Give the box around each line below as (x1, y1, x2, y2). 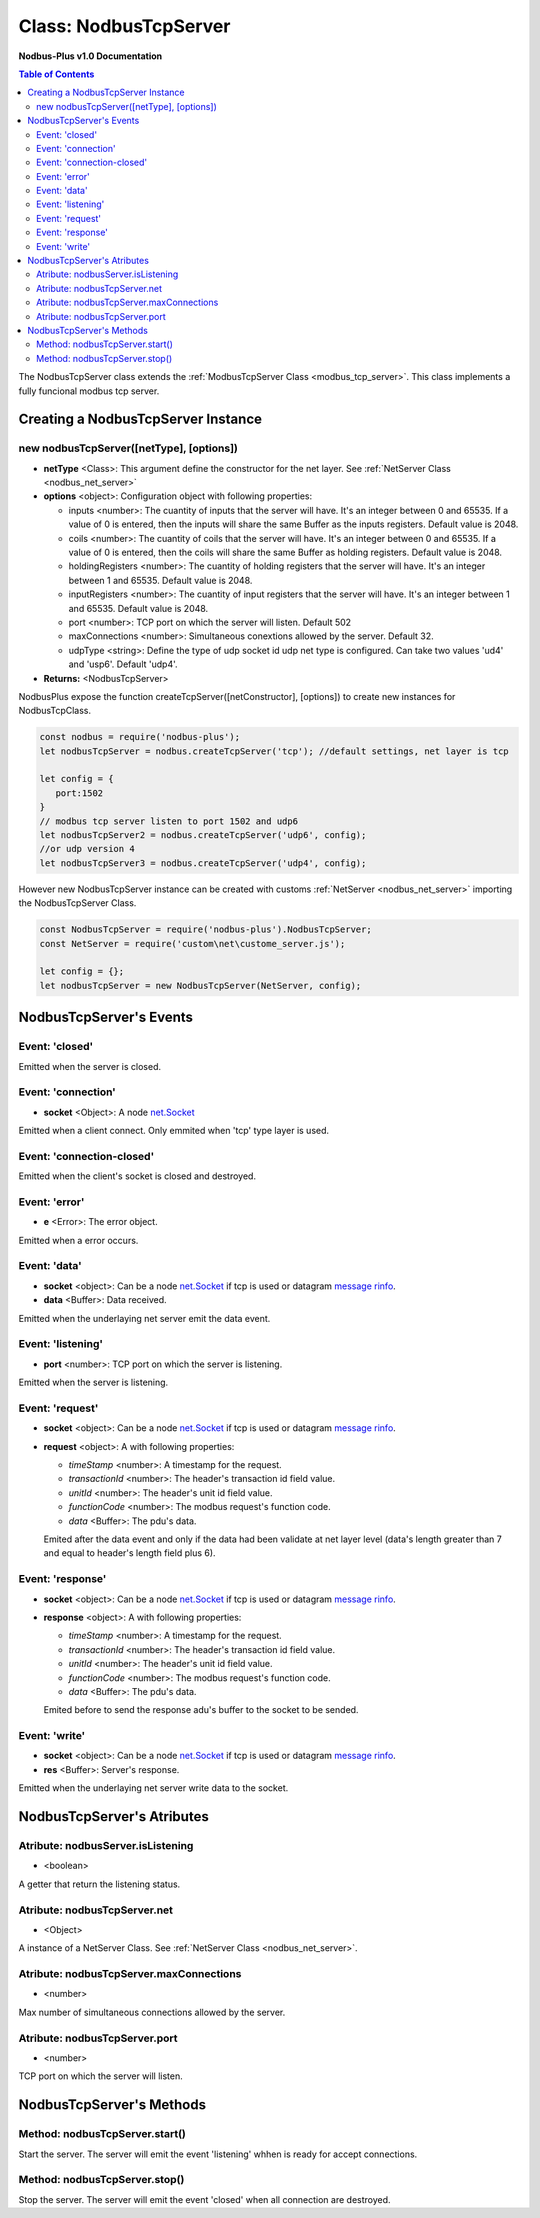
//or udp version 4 (39, 843, 135, 855)
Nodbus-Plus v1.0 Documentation (18, 50, 163, 62)
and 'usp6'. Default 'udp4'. (68, 658, 179, 670)
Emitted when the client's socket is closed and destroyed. (18, 1170, 257, 1182)
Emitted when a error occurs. (18, 1234, 139, 1246)
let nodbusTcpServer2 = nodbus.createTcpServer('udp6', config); (39, 830, 367, 841)
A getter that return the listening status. (18, 1878, 181, 1890)
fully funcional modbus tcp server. (18, 385, 160, 397)
